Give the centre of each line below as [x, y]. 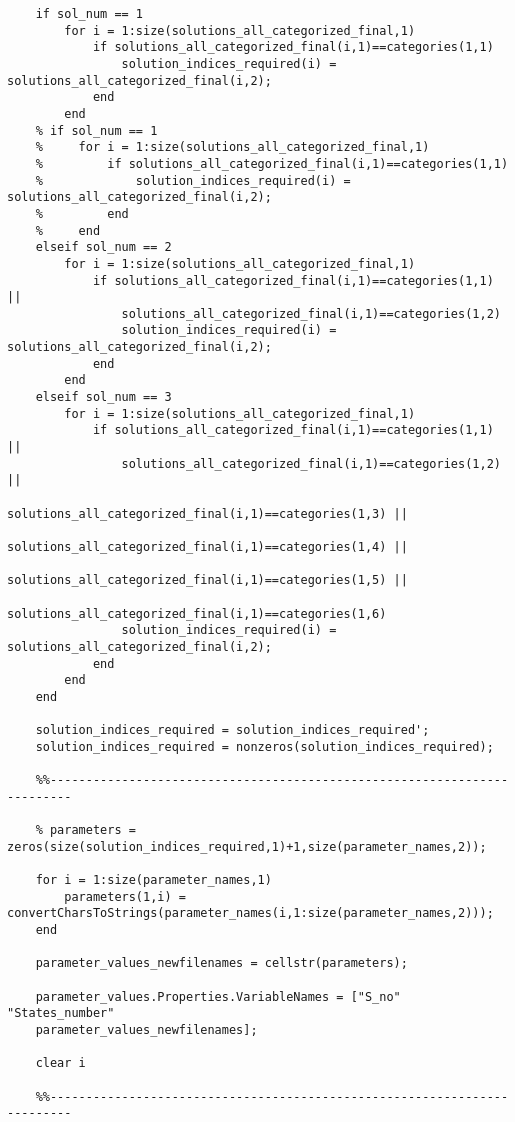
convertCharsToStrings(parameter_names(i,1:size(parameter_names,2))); [250, 913]
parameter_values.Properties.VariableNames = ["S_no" [218, 996]
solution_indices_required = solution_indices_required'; [232, 730]
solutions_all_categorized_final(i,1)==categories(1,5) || [207, 580]
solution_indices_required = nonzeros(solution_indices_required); [264, 746]
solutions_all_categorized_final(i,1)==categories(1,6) [197, 613]
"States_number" [61, 1013]
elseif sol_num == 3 [103, 397]
